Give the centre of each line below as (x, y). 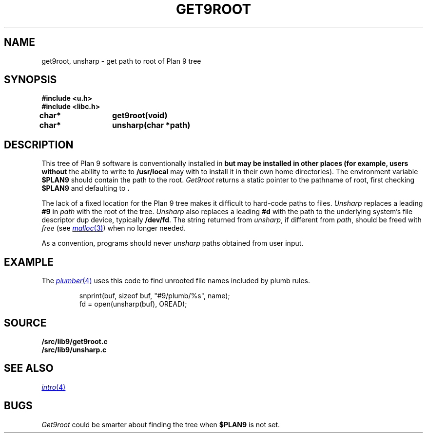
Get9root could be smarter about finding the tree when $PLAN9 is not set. (161, 424)
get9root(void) (140, 116)
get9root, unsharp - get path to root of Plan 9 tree (121, 61)
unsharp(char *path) (151, 125)
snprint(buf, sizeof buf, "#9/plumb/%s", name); (155, 296)
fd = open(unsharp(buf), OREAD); (133, 304)
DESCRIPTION (39, 145)
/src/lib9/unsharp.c (74, 349)
